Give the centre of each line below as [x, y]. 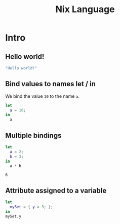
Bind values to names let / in [51, 84]
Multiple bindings [33, 135]
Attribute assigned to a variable [56, 190]
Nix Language [85, 9]
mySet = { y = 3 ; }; [31, 207]
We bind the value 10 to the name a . [43, 96]
